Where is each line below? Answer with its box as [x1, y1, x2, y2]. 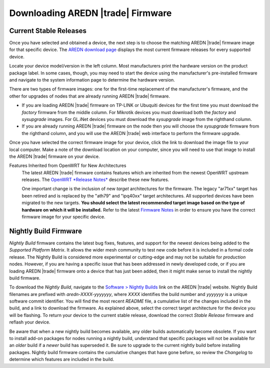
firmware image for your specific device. [21, 214, 105, 220]
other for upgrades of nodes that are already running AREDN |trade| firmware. [9, 93, 170, 99]
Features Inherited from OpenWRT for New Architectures [9, 162, 126, 168]
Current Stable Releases [9, 26, 87, 35]
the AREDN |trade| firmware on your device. [9, 153, 100, 159]
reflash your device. [9, 319, 50, 325]
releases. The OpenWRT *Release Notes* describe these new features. [21, 176, 169, 182]
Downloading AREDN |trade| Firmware [9, 7, 172, 18]
